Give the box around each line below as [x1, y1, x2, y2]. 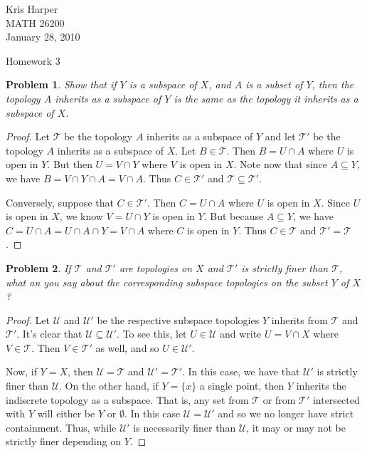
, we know [59, 209, 103, 224]
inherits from [271, 312, 328, 327]
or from [262, 392, 296, 407]
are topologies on [119, 260, 193, 275]
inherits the [296, 378, 346, 393]
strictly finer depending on [6, 434, 121, 449]
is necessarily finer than [133, 420, 236, 434]
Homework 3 [6, 53, 60, 68]
